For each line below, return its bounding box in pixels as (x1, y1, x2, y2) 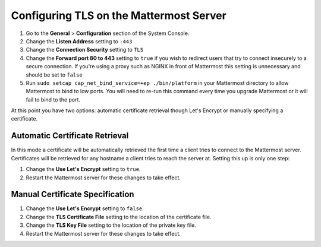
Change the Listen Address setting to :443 (26, 37, 133, 45)
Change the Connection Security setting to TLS (26, 46, 144, 53)
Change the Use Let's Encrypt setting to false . (26, 205, 144, 212)
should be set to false (26, 71, 83, 78)
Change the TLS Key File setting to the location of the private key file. (26, 221, 196, 229)
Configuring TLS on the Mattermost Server (11, 9, 227, 22)
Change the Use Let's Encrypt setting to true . (26, 166, 141, 173)
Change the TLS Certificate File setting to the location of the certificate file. (26, 213, 212, 220)
